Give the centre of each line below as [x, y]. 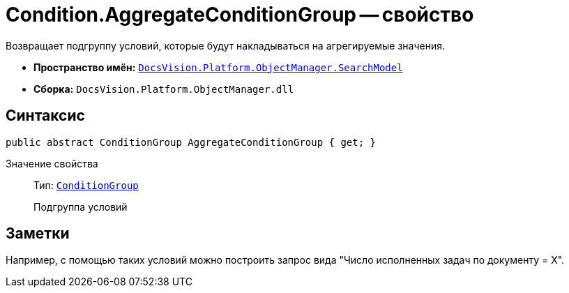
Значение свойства [52, 163]
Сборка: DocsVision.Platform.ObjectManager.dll [164, 89]
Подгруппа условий [81, 206]
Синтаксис [45, 116]
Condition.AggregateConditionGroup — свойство [240, 15]
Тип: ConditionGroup [86, 185]
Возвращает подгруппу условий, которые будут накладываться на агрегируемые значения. [226, 45]
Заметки [38, 234]
